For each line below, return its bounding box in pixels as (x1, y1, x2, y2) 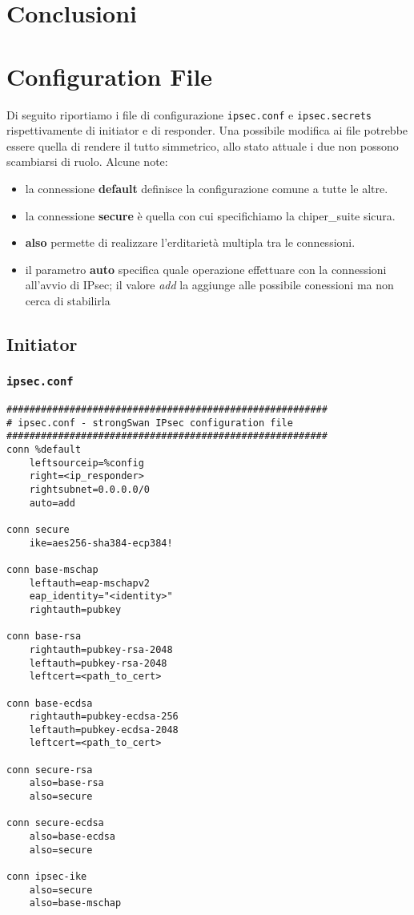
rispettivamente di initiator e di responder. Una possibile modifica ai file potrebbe (6, 122, 408, 139)
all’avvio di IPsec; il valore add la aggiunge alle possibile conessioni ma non (25, 276, 394, 293)
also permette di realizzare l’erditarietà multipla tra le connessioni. (25, 234, 356, 251)
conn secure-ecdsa (6, 817, 104, 829)
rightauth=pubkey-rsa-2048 (29, 643, 173, 655)
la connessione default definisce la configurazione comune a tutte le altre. (25, 179, 388, 196)
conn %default (6, 444, 82, 456)
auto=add (29, 497, 75, 509)
